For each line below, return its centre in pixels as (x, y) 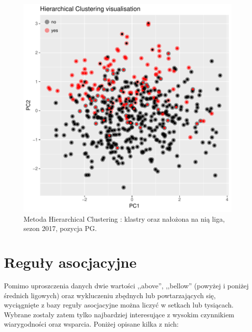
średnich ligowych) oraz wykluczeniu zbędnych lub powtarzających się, (110, 295)
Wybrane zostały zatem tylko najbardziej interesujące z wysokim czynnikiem (119, 314)
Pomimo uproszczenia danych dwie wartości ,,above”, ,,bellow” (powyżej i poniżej (126, 285)
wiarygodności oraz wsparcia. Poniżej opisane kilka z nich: (91, 324)
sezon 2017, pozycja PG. (60, 228)
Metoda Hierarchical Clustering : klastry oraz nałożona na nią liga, (124, 218)
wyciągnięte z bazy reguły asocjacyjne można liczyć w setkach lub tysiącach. (119, 305)
